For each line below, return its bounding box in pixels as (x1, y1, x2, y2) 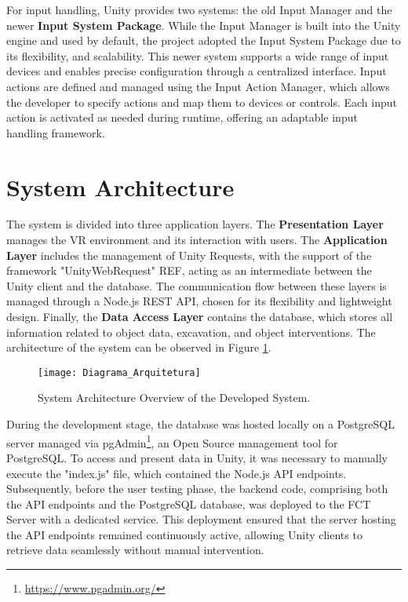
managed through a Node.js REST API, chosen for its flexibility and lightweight (6, 293, 392, 309)
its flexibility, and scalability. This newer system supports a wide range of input (6, 47, 389, 64)
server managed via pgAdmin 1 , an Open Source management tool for (6, 432, 338, 451)
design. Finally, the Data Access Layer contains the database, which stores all (6, 308, 393, 325)
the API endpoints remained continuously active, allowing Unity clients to (6, 526, 362, 542)
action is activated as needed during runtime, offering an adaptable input (6, 109, 358, 126)
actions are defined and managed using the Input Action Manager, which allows (6, 78, 390, 94)
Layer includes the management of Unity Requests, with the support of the (6, 246, 372, 263)
